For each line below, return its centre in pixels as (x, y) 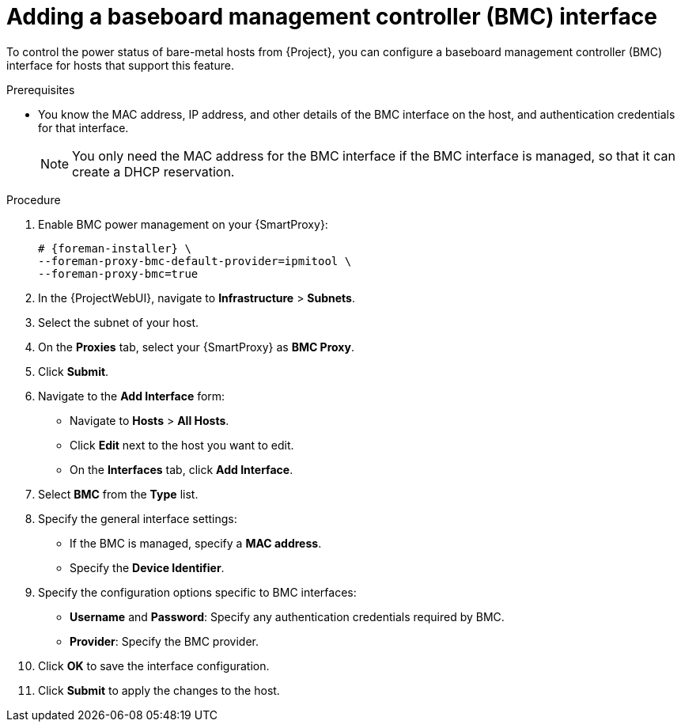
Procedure (34, 199)
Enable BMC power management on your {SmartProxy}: (183, 224)
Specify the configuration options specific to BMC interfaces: (197, 592)
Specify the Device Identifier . (147, 567)
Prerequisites (41, 89)
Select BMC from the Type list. (118, 494)
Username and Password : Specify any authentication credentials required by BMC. (287, 616)
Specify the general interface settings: (138, 518)
